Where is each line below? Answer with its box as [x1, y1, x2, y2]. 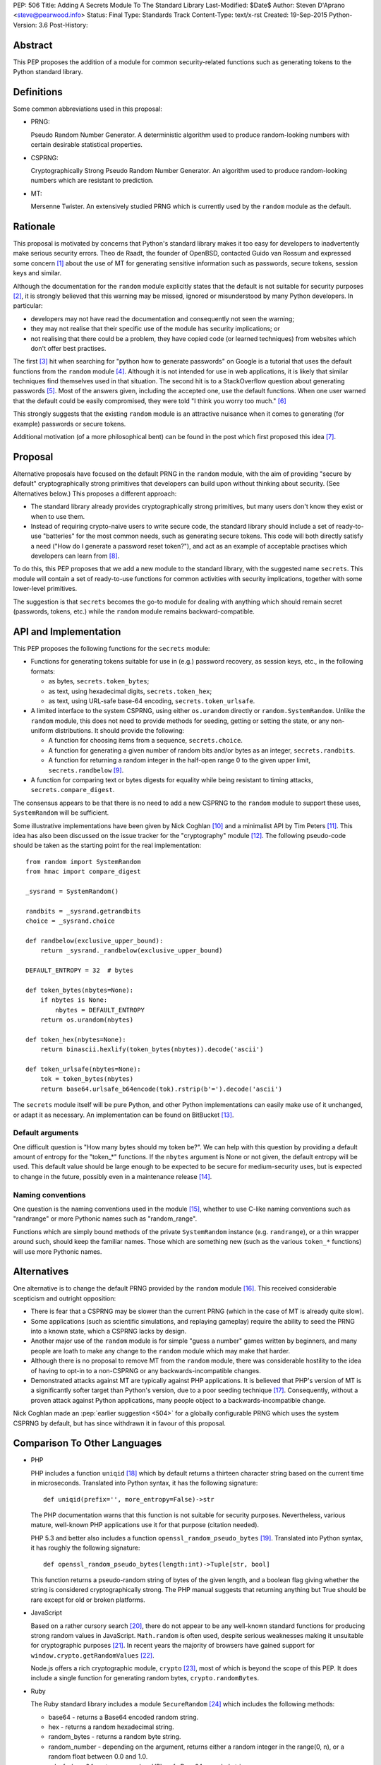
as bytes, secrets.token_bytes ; [48, 677, 150, 686]
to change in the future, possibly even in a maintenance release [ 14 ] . [13, 1172, 212, 1180]
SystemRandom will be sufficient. [13, 808, 109, 817]
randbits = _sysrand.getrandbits [25, 907, 141, 915]
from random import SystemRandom [25, 858, 141, 866]
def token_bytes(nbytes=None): [25, 986, 134, 994]
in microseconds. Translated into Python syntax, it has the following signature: [30, 1479, 258, 1488]
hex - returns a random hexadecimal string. [48, 1723, 174, 1731]
